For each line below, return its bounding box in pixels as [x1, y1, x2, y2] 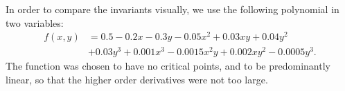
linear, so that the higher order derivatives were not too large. [6, 72, 268, 86]
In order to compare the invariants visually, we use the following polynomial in [6, 2, 339, 16]
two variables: [6, 15, 64, 30]
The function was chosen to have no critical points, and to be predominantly [6, 59, 330, 73]
